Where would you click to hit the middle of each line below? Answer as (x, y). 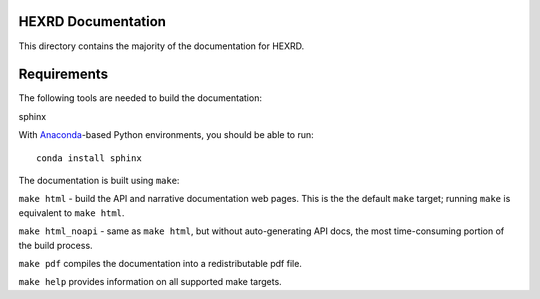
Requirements (63, 74)
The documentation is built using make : (99, 180)
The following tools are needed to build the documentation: (140, 98)
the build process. (56, 245)
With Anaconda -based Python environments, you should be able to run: (166, 135)
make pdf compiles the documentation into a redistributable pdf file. (160, 263)
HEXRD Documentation (92, 21)
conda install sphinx (89, 158)
